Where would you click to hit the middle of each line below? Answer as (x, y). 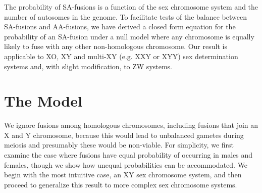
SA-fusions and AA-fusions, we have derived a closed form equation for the (120, 27)
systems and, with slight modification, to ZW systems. (88, 66)
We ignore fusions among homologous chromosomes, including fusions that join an (131, 125)
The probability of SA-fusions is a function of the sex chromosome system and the (131, 7)
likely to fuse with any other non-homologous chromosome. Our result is (116, 46)
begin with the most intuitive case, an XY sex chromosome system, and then (123, 175)
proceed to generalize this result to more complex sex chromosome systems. (121, 184)
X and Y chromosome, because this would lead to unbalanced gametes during (124, 135)
